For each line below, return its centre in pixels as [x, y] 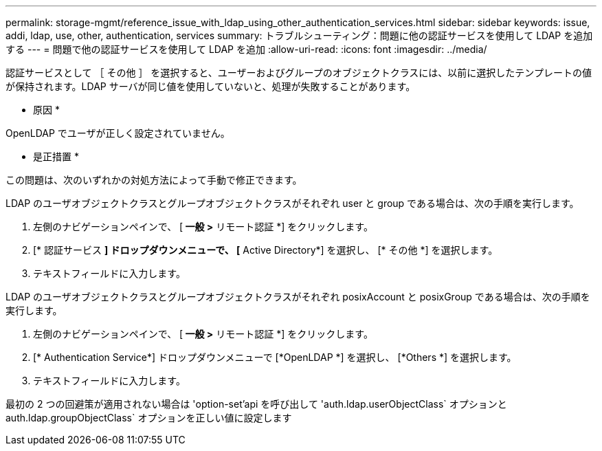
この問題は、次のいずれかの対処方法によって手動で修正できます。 [154, 180]
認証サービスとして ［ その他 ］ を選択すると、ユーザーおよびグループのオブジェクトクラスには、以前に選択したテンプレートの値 [299, 73]
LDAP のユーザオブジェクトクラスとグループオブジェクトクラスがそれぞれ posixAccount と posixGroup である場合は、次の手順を [298, 297]
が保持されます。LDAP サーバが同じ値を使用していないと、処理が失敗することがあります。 [211, 86]
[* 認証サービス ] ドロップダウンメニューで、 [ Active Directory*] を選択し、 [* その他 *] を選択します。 [266, 250]
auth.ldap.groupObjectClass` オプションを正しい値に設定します [149, 418]
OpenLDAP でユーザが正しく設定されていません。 [118, 133]
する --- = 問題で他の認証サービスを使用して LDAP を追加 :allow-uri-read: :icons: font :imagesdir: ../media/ [246, 49]
